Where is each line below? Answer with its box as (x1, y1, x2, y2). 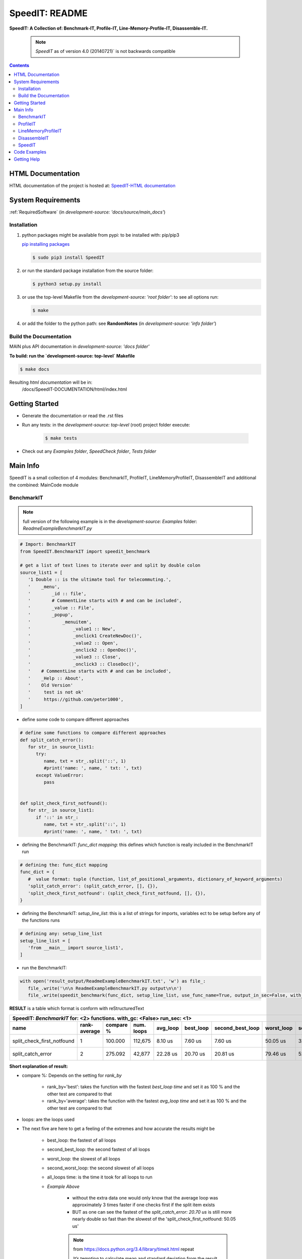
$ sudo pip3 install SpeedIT (32, 255, 105, 260)
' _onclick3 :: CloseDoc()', (28, 661, 139, 667)
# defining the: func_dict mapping (20, 862, 108, 868)
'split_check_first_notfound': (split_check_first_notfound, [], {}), (28, 890, 206, 896)
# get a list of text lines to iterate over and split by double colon (20, 563, 201, 569)
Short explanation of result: (9, 1063, 68, 1069)
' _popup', (28, 612, 73, 618)
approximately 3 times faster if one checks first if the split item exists (72, 1202, 215, 1208)
